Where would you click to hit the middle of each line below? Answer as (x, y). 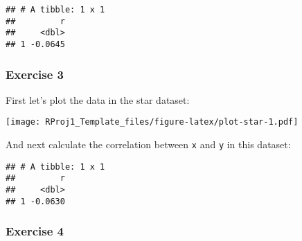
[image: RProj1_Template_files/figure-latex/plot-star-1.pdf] (152, 122)
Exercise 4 (35, 231)
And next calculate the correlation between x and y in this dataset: (148, 144)
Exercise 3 (35, 74)
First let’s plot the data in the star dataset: (98, 99)
